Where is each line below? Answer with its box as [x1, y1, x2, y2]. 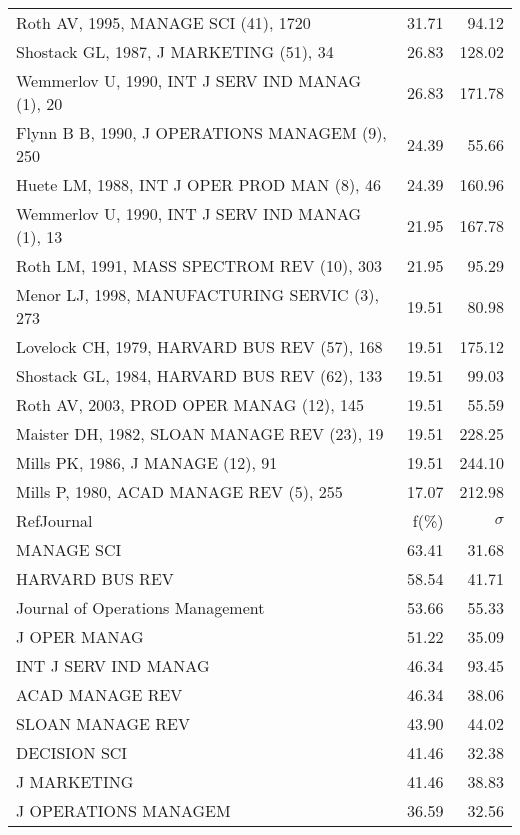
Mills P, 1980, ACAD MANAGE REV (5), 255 [16, 480, 343, 503]
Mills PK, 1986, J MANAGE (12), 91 [16, 451, 278, 474]
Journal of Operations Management [16, 596, 265, 619]
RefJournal [16, 509, 93, 532]
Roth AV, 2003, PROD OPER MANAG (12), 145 [16, 393, 364, 416]
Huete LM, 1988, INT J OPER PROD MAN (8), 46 [16, 173, 381, 196]
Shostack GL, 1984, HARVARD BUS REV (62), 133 [16, 364, 383, 387]
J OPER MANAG [16, 625, 144, 648]
